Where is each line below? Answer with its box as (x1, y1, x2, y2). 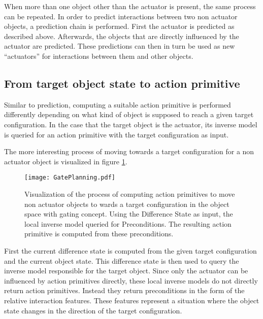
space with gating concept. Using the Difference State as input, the (24, 208, 233, 219)
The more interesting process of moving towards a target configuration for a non (4, 146, 254, 157)
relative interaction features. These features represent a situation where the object (4, 295, 259, 305)
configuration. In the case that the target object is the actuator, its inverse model (4, 119, 257, 129)
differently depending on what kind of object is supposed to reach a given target (4, 109, 254, 120)
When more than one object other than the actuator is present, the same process (4, 1, 256, 11)
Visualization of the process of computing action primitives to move (24, 188, 235, 199)
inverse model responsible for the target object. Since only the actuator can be (4, 265, 248, 276)
